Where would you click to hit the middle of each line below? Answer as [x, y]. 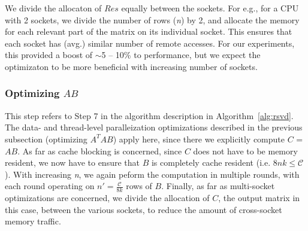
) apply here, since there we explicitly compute [199, 139]
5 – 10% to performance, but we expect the [181, 55]
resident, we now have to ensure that [72, 162]
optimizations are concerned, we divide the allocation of [107, 198]
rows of [139, 186]
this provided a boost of [49, 55]
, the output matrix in [259, 198]
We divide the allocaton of [53, 8]
